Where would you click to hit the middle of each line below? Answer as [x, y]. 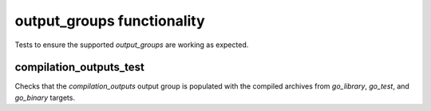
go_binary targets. [45, 97]
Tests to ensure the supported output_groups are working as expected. [132, 45]
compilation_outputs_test [80, 67]
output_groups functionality [110, 21]
